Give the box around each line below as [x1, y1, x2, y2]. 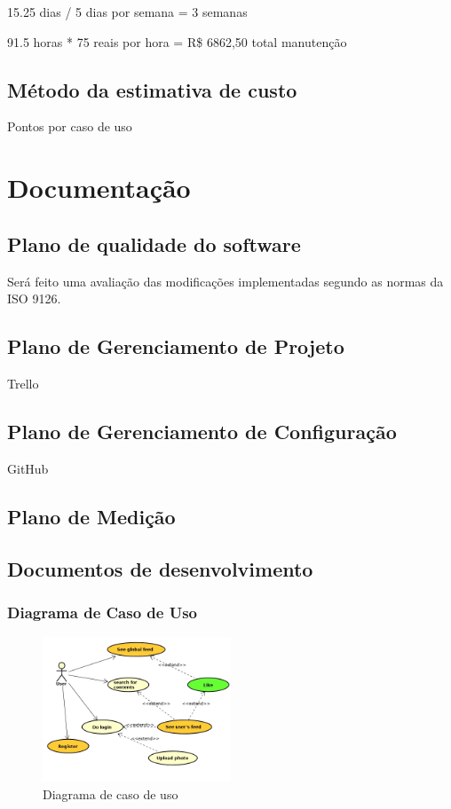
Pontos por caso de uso [7, 117, 132, 136]
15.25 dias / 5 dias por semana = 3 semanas [7, 3, 248, 20]
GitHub [7, 459, 49, 477]
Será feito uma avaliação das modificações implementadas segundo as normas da [7, 271, 444, 290]
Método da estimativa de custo [7, 75, 297, 103]
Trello [7, 373, 39, 392]
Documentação [7, 169, 191, 206]
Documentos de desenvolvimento [7, 554, 313, 582]
